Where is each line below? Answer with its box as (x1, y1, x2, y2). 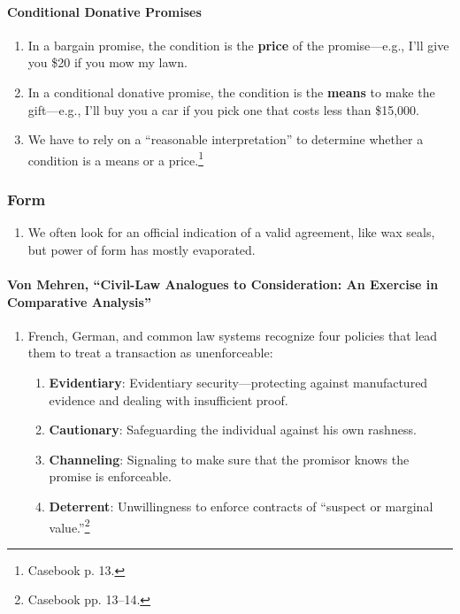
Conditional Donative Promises (7, 2, 202, 20)
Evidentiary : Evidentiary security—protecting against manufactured (49, 373, 428, 391)
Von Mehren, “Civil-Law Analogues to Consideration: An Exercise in (7, 275, 439, 294)
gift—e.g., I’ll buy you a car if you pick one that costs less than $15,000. (27, 100, 419, 119)
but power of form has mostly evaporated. (27, 240, 256, 258)
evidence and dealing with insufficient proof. (49, 390, 288, 409)
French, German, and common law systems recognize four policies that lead (27, 326, 438, 344)
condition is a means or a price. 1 (27, 148, 203, 169)
